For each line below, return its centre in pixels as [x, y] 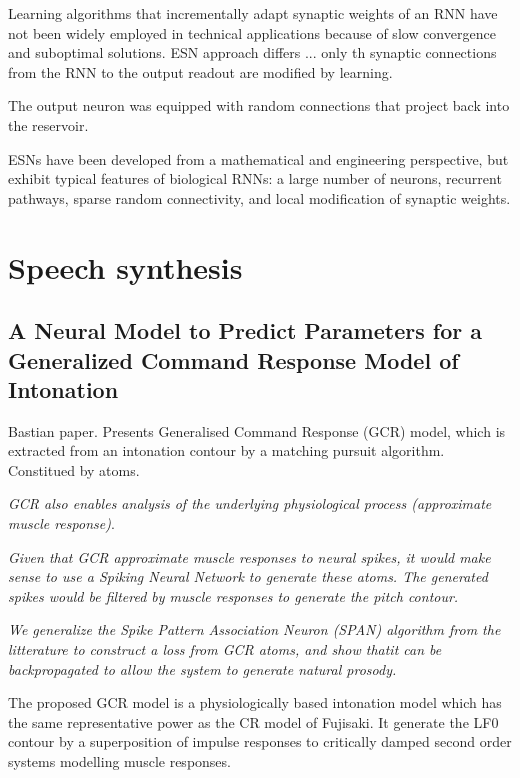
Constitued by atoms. [74, 469]
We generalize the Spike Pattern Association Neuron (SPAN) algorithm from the [254, 629]
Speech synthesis [125, 266]
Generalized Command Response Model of [233, 359]
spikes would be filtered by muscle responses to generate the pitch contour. [233, 595]
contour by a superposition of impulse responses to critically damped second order [260, 741]
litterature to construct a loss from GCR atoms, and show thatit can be [225, 649]
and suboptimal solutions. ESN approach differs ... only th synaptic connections [252, 52]
